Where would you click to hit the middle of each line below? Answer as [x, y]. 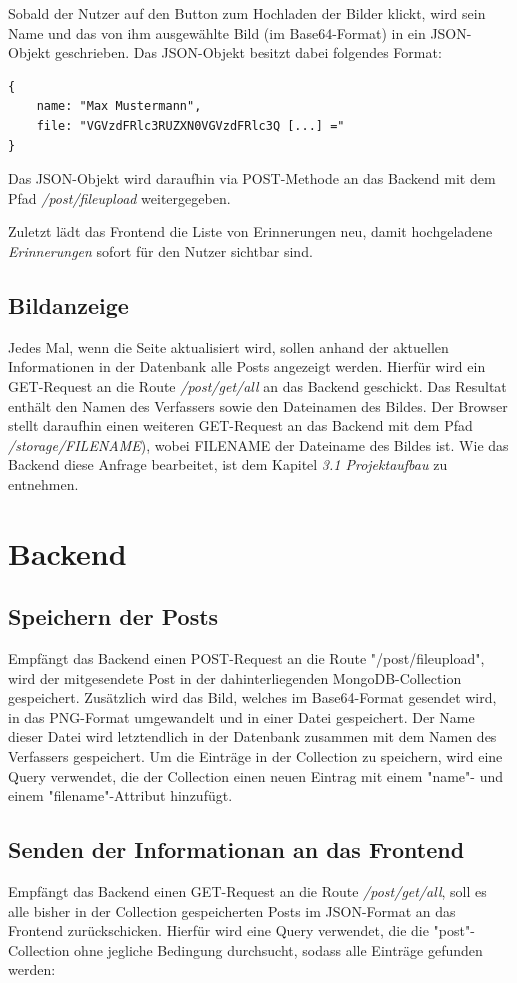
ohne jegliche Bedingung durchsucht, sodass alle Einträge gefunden [278, 949]
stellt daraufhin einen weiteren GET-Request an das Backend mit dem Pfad [240, 425]
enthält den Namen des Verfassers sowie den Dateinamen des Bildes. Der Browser [258, 405]
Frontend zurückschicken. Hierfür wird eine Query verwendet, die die [218, 930]
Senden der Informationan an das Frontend [236, 849]
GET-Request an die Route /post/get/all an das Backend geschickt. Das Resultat [257, 385]
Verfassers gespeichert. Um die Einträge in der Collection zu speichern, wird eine [255, 756]
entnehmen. [43, 483]
